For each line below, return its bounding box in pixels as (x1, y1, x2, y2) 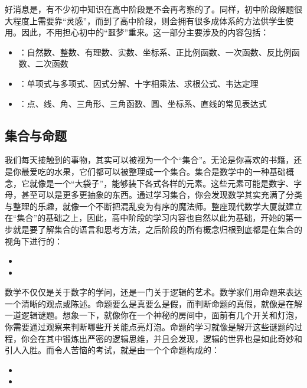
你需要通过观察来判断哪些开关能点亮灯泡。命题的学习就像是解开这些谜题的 (5, 321, 294, 333)
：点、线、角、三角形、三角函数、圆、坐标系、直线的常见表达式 (18, 97, 267, 109)
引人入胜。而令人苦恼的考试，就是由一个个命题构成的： (5, 344, 220, 356)
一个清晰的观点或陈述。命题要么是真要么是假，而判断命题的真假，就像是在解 (5, 297, 302, 309)
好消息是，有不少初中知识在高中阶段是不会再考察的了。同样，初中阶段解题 (5, 3, 294, 15)
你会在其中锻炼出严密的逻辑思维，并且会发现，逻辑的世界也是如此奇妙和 (21, 332, 302, 344)
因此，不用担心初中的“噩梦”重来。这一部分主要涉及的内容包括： (21, 26, 269, 38)
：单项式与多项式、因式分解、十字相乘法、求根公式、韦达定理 (18, 77, 259, 89)
